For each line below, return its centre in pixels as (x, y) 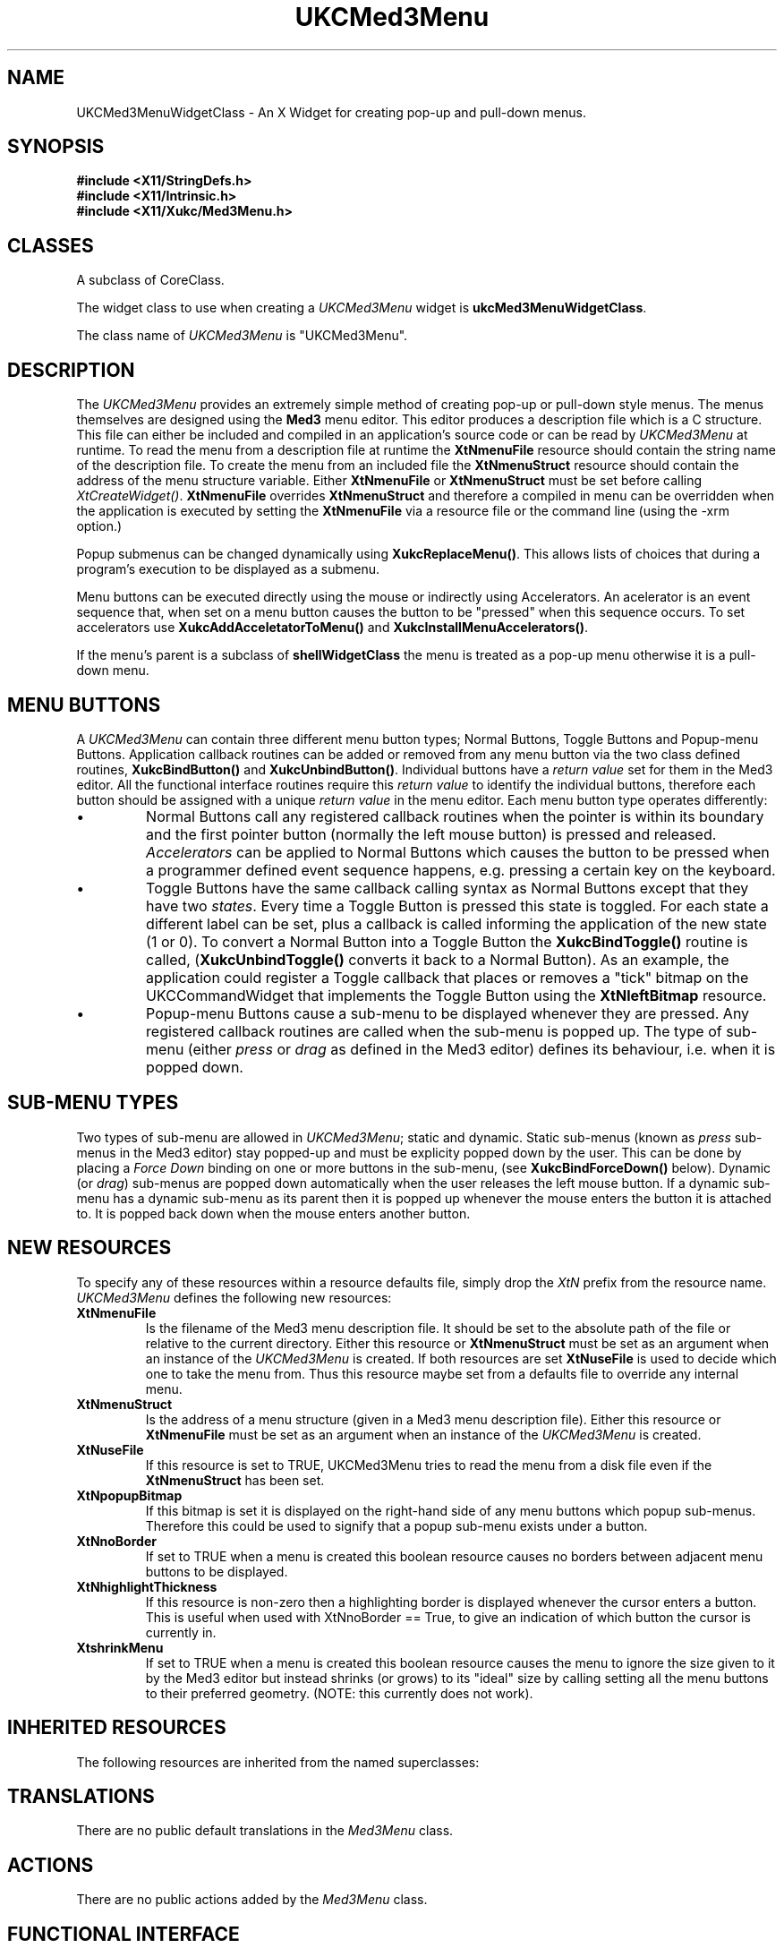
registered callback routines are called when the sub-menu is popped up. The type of (434, 1031)
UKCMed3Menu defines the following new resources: (234, 1297)
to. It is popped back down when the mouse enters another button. (273, 1213)
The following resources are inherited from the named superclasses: (278, 1762)
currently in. (181, 1632)
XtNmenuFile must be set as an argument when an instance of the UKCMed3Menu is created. (423, 1434)
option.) (99, 526)
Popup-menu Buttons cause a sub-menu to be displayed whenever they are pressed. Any (448, 1013)
